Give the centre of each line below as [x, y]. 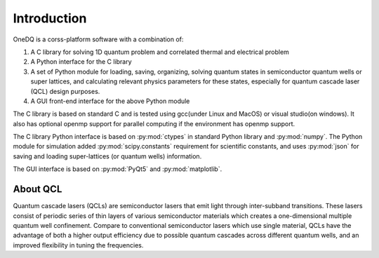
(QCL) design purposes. [65, 91]
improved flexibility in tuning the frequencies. [78, 245]
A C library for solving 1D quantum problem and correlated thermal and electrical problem [160, 52]
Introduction [50, 18]
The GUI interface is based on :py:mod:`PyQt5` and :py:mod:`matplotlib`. [118, 169]
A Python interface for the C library [81, 62]
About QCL [38, 189]
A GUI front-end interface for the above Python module [110, 101]
